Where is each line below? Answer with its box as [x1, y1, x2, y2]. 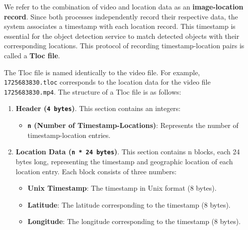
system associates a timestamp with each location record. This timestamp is [4, 21, 236, 31]
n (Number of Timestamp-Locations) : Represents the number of [27, 120, 239, 130]
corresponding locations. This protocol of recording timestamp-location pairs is [4, 40, 245, 51]
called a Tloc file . [4, 50, 60, 60]
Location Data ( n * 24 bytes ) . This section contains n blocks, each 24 [15, 146, 240, 157]
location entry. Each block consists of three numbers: [15, 166, 177, 176]
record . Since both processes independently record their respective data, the [4, 11, 238, 21]
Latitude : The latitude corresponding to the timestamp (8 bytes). [27, 199, 231, 210]
